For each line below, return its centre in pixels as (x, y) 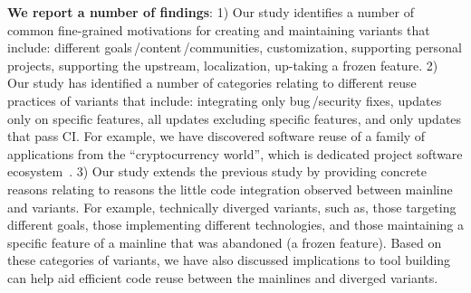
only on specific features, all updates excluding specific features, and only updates (235, 118)
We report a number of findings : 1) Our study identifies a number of (211, 12)
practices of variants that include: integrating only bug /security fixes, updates (225, 100)
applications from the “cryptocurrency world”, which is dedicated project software (235, 153)
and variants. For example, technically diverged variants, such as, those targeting (232, 207)
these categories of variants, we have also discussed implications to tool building (229, 260)
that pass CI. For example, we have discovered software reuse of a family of (216, 136)
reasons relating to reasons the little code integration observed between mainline (230, 189)
